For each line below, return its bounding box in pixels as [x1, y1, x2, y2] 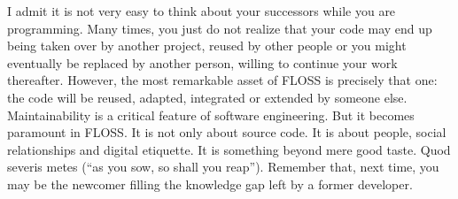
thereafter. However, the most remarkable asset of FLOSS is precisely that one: [7, 71, 438, 89]
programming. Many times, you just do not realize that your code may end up [7, 19, 432, 37]
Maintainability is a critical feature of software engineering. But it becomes [7, 105, 415, 124]
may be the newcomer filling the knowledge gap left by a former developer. [7, 174, 413, 193]
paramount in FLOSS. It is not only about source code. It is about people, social [7, 123, 446, 142]
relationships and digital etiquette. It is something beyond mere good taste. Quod [7, 140, 451, 158]
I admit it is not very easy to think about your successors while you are [7, 2, 396, 19]
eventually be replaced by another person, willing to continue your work [7, 53, 398, 72]
